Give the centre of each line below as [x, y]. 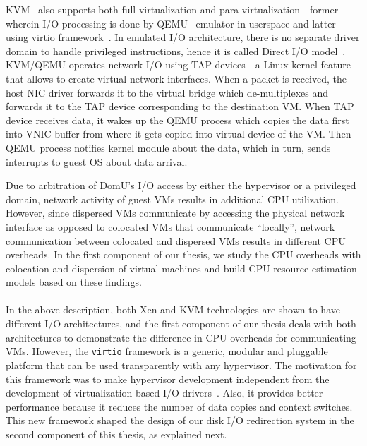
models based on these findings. [74, 282]
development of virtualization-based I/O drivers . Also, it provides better [164, 393]
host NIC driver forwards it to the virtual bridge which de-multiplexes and [167, 92]
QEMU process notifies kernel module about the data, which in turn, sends [168, 147]
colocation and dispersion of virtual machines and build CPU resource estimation [181, 268]
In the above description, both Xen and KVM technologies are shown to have [173, 309]
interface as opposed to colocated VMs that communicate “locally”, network [170, 226]
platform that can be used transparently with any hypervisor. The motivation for [181, 364]
